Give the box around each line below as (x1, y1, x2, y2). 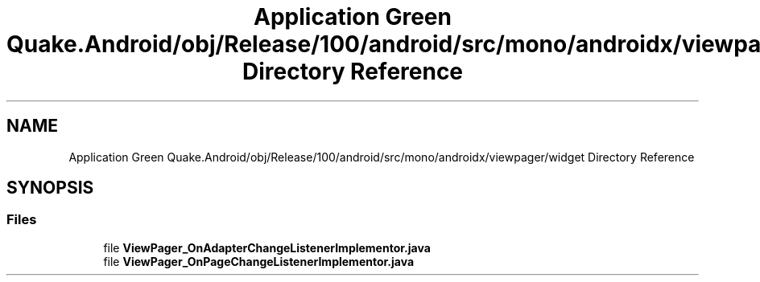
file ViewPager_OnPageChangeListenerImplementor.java (103, 254, 415, 268)
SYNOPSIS (6, 178, 94, 198)
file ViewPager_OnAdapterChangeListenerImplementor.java (103, 240, 431, 255)
